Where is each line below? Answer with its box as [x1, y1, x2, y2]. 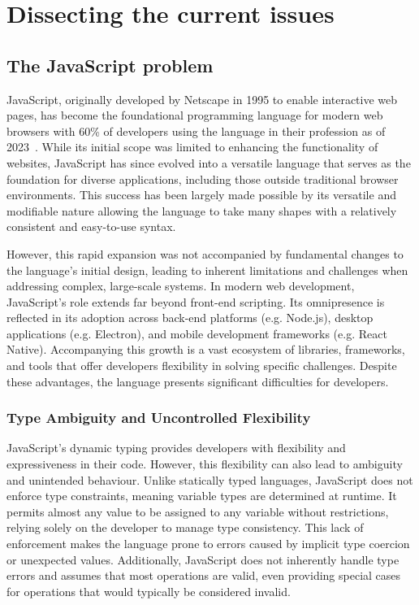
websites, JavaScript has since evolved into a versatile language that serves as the [6, 154, 411, 171]
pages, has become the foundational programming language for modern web [6, 107, 383, 124]
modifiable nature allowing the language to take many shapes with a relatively [6, 202, 397, 219]
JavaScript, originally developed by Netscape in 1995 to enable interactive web [6, 90, 398, 107]
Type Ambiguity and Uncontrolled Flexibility [6, 407, 311, 428]
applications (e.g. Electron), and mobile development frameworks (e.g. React [6, 324, 387, 342]
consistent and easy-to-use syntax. [6, 218, 176, 235]
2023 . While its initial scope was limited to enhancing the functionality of [6, 138, 378, 155]
